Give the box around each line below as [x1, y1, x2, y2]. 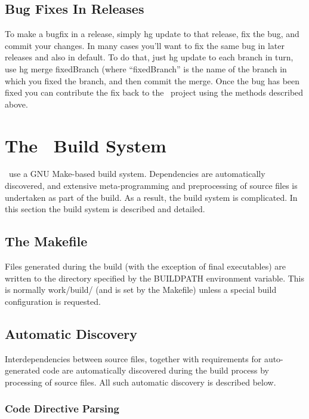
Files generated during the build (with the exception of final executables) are [5, 260, 286, 273]
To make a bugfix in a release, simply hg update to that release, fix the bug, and [5, 27, 299, 40]
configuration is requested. [5, 295, 101, 307]
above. [5, 97, 28, 110]
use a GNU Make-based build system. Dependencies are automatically [8, 167, 265, 180]
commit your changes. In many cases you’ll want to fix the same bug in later [5, 39, 285, 51]
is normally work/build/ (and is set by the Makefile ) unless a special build [5, 283, 277, 296]
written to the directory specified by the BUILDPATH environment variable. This [5, 271, 305, 284]
